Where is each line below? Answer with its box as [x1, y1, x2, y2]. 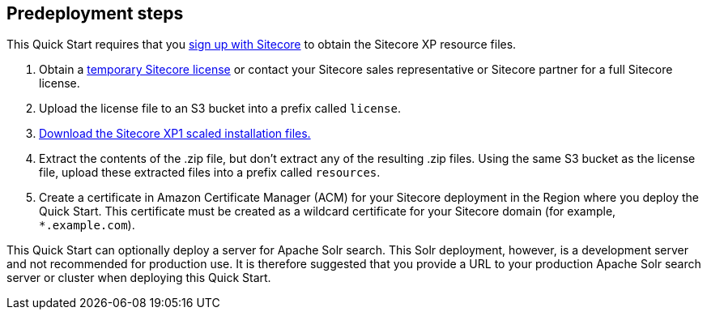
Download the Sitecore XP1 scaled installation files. [39, 126, 311, 141]
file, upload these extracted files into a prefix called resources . [39, 165, 381, 180]
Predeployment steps [6, 3, 184, 23]
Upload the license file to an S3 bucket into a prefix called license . [39, 101, 401, 116]
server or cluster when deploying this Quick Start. [6, 271, 271, 285]
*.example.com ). [39, 218, 135, 233]
